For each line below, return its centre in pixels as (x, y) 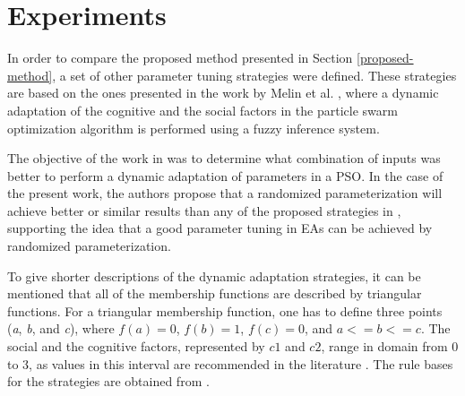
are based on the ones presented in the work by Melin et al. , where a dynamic (223, 93)
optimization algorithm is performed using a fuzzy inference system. (194, 128)
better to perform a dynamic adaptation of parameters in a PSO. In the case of (225, 175)
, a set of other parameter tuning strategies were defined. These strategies (254, 75)
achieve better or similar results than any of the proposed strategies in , (204, 210)
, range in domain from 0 (390, 346)
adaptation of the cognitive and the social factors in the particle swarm (202, 110)
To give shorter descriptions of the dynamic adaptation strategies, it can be (214, 275)
